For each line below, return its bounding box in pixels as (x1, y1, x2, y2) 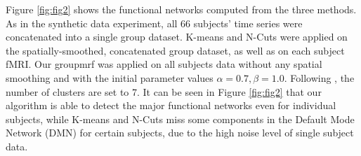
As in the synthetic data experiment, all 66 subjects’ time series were (6, 15, 303, 30)
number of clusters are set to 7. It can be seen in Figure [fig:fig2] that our (6, 84, 322, 99)
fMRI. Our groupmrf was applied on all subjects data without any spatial (6, 57, 322, 71)
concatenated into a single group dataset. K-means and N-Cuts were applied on (6, 29, 348, 44)
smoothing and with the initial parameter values (6, 70, 214, 85)
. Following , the (284, 70, 355, 85)
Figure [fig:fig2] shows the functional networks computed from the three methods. (6, 2, 357, 16)
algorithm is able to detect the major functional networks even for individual (6, 98, 336, 113)
